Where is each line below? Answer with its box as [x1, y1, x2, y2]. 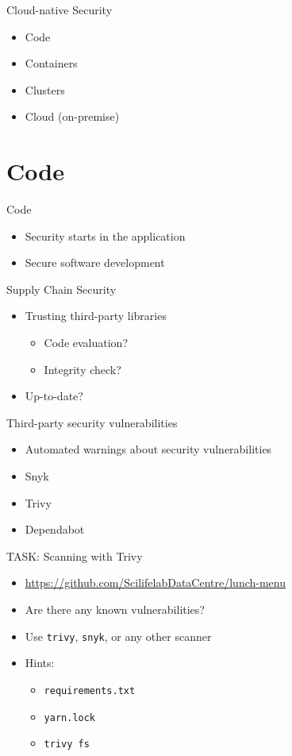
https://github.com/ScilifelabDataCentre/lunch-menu [25, 574, 286, 591]
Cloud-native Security [6, 2, 113, 17]
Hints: [25, 654, 55, 671]
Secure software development [25, 254, 165, 271]
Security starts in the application [25, 227, 186, 244]
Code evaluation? [44, 334, 128, 351]
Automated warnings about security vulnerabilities [25, 441, 272, 457]
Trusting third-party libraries [25, 307, 167, 324]
